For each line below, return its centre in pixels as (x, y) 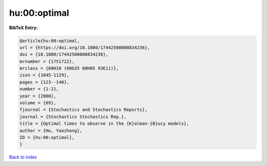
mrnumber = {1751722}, (47, 61)
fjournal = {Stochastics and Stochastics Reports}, (84, 110)
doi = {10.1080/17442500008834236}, (64, 55)
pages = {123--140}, (44, 82)
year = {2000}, (38, 96)
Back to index (23, 157)
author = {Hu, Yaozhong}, (51, 130)
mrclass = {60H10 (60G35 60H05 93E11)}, (69, 68)
